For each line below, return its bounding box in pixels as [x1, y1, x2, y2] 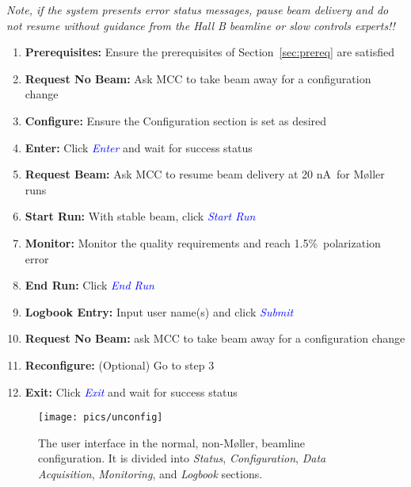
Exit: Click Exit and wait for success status [25, 383, 238, 400]
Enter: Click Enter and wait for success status [25, 139, 253, 155]
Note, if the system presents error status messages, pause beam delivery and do [6, 2, 389, 17]
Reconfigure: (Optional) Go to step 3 [25, 356, 215, 373]
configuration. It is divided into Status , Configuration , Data [38, 450, 326, 466]
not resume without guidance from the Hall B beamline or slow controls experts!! [6, 17, 395, 33]
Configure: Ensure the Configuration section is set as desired [25, 112, 327, 128]
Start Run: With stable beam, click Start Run [25, 208, 256, 224]
